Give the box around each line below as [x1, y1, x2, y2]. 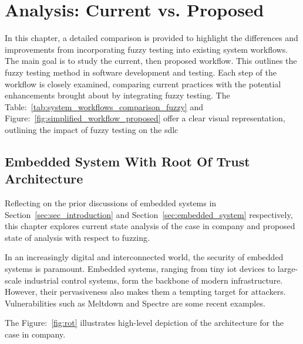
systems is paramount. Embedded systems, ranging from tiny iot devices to [5, 263, 275, 275]
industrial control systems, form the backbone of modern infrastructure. [24, 274, 283, 286]
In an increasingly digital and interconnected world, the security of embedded [5, 251, 284, 263]
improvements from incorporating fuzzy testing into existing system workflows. [5, 43, 288, 55]
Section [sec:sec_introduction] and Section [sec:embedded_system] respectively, [5, 208, 293, 220]
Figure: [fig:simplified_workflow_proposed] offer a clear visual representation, [5, 112, 285, 124]
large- [277, 263, 298, 275]
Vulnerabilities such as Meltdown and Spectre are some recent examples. [5, 297, 265, 309]
